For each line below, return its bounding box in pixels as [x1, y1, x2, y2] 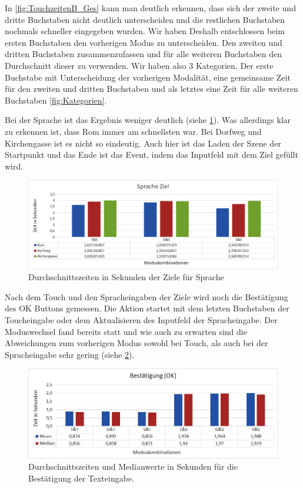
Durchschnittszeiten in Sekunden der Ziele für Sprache [28, 271, 224, 283]
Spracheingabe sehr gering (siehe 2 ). [5, 348, 135, 360]
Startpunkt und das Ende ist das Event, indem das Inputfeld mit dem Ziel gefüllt [5, 148, 298, 161]
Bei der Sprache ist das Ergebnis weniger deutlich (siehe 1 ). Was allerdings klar [5, 114, 291, 126]
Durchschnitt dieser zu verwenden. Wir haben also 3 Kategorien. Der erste [5, 59, 274, 71]
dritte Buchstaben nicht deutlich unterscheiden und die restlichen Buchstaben [5, 13, 285, 25]
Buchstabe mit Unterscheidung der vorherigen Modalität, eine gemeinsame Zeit [5, 71, 291, 83]
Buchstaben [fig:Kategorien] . [5, 94, 107, 106]
